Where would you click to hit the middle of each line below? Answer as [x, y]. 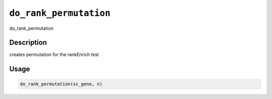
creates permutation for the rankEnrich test [54, 55]
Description [28, 43]
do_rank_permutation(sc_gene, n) [61, 84]
